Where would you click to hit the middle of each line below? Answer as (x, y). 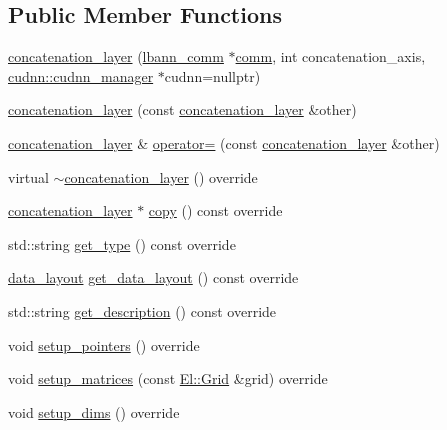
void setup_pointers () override (104, 344)
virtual (28, 176)
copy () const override (215, 210)
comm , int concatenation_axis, (330, 56)
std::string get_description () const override (142, 310)
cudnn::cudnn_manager (81, 75)
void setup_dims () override (94, 411)
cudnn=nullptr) (212, 75)
